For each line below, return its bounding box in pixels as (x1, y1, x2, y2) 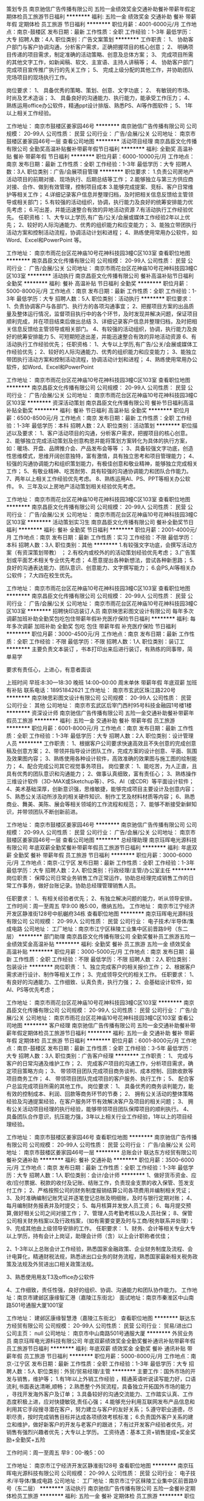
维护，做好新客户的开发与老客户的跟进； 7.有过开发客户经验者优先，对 (16, 1421, 193, 1428)
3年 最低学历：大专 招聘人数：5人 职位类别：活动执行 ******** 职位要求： (6, 295, 193, 302)
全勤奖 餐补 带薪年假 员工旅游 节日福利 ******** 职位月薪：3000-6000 (13, 851, 192, 859)
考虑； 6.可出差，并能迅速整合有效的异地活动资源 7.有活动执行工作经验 (11, 206, 188, 213)
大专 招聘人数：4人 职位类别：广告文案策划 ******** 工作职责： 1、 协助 (6, 36, 188, 43)
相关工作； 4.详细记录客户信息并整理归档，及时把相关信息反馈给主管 (16, 191, 188, 198)
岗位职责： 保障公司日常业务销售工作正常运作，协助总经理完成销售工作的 (6, 875, 189, 881)
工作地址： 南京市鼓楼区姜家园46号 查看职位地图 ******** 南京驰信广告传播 (6, 1134, 197, 1140)
